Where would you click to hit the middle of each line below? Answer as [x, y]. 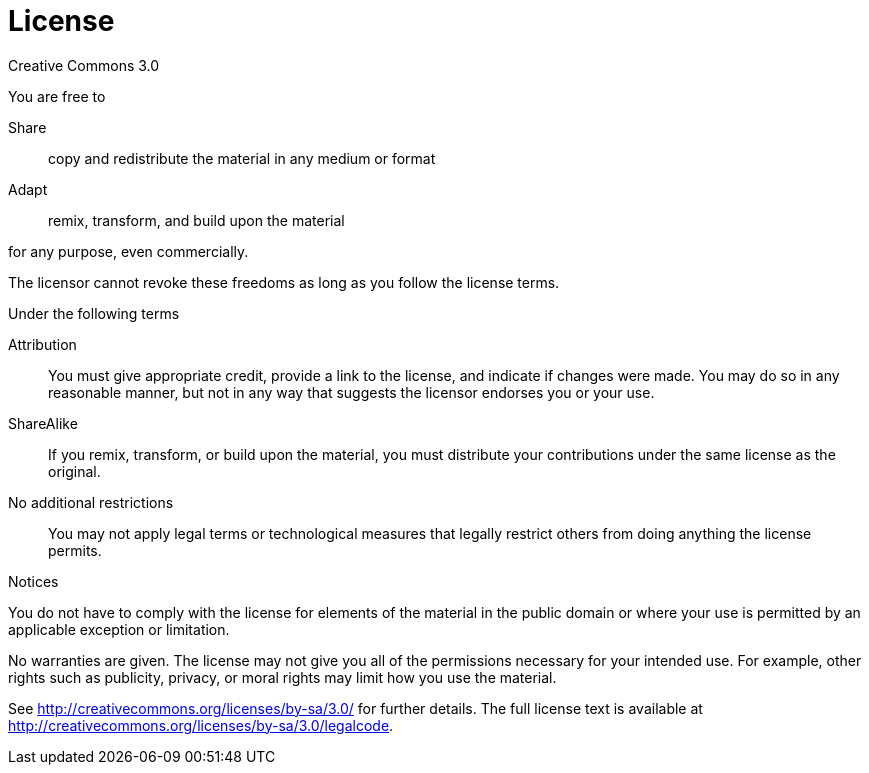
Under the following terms [94, 313]
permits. [75, 550]
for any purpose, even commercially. [128, 251]
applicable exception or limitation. [119, 629]
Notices [33, 581]
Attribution [42, 344]
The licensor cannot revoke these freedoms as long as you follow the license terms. [284, 282]
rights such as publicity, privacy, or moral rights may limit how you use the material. [282, 677]
